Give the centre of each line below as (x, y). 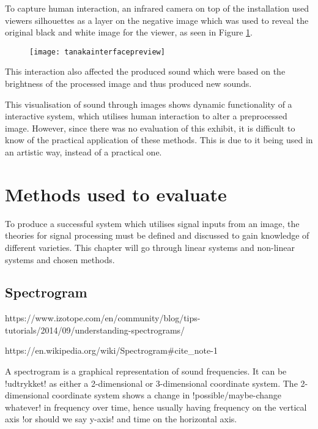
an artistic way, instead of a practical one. (83, 152)
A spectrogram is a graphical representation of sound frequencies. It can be (146, 371)
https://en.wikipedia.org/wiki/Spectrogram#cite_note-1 (111, 350)
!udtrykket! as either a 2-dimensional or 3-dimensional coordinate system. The (151, 383)
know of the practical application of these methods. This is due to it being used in (159, 140)
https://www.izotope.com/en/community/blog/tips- (103, 318)
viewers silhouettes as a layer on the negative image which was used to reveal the (157, 20)
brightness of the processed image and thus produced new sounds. (128, 84)
